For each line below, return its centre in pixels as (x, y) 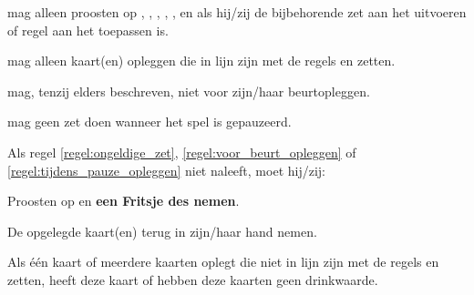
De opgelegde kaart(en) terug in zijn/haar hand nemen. (162, 231)
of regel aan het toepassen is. (88, 30)
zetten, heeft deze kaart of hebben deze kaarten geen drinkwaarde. (193, 279)
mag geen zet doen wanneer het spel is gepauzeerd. (149, 122)
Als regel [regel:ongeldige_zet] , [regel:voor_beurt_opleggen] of (182, 152)
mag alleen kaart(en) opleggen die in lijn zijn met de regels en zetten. (201, 61)
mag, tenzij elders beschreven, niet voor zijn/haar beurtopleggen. (189, 91)
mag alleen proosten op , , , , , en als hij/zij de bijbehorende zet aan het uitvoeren (237, 12)
